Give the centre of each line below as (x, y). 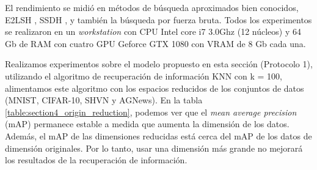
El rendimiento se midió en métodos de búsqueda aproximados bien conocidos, (152, 7)
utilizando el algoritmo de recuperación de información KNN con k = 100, (144, 76)
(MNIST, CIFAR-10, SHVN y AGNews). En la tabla (104, 100)
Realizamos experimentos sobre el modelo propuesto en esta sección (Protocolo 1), (159, 64)
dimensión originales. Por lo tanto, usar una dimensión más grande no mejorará (154, 148)
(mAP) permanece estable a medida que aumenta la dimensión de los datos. (147, 124)
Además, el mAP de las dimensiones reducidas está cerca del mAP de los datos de (158, 135)
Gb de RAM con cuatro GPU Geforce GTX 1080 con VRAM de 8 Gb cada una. (155, 43)
